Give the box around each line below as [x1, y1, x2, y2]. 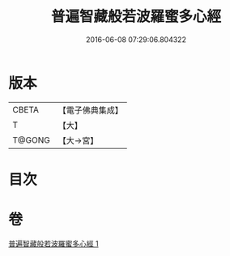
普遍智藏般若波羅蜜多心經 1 [8, 238, 99, 248]
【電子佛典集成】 [57, 105, 123, 116]
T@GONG [12, 134, 50, 146]
